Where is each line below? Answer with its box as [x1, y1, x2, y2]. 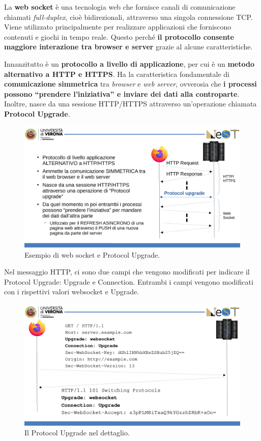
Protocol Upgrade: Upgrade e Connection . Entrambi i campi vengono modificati [4, 276, 253, 287]
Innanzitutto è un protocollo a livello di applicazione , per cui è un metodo [4, 58, 254, 69]
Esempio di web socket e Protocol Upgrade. [24, 249, 160, 260]
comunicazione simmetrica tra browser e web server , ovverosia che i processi [4, 78, 257, 89]
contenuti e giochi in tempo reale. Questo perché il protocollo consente [4, 31, 234, 42]
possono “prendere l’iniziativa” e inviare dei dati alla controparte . [4, 88, 240, 99]
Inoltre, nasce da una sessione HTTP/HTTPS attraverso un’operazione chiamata [4, 98, 257, 109]
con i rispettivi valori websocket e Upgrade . [4, 286, 139, 297]
